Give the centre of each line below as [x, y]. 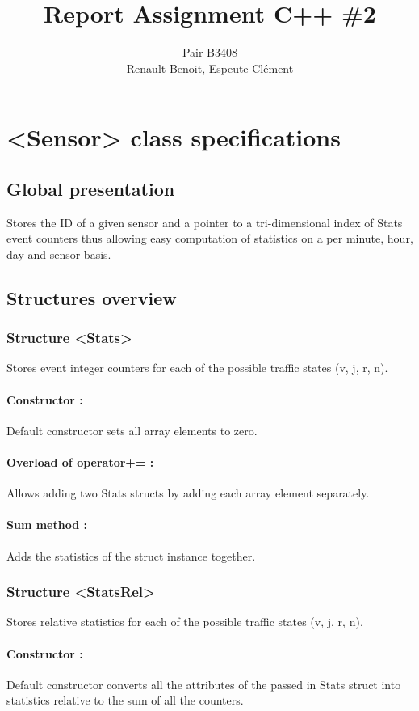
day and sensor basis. [59, 254]
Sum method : [47, 525]
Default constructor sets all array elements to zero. [132, 430]
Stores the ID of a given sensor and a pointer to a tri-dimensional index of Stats [205, 222]
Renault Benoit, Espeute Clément [210, 68]
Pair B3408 [210, 52]
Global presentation [91, 188]
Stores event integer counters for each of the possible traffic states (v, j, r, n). [197, 368]
